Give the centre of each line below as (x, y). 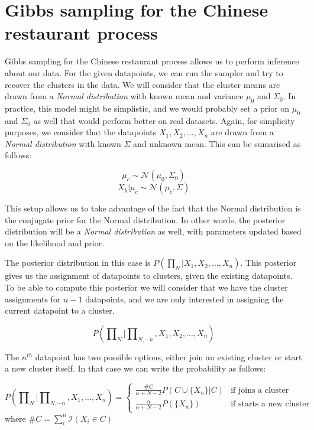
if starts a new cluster (270, 404)
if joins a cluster (260, 390)
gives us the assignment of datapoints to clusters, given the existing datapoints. (149, 276)
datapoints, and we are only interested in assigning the (184, 299)
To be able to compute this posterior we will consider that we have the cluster (146, 287)
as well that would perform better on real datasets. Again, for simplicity (164, 120)
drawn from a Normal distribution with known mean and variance (124, 96)
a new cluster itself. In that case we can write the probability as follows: (135, 368)
